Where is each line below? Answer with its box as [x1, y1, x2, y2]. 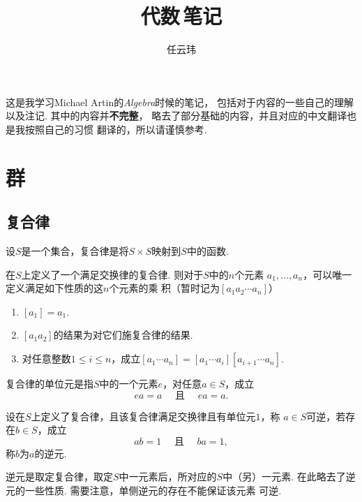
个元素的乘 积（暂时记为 [109, 281, 220, 295]
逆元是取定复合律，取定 [6, 469, 113, 484]
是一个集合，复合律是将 [21, 244, 129, 258]
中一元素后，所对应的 [119, 469, 217, 484]
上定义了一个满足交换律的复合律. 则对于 [21, 267, 204, 281]
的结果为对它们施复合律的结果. [53, 327, 193, 342]
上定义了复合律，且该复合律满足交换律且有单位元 [31, 408, 256, 423]
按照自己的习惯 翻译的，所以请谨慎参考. [24, 121, 207, 136]
